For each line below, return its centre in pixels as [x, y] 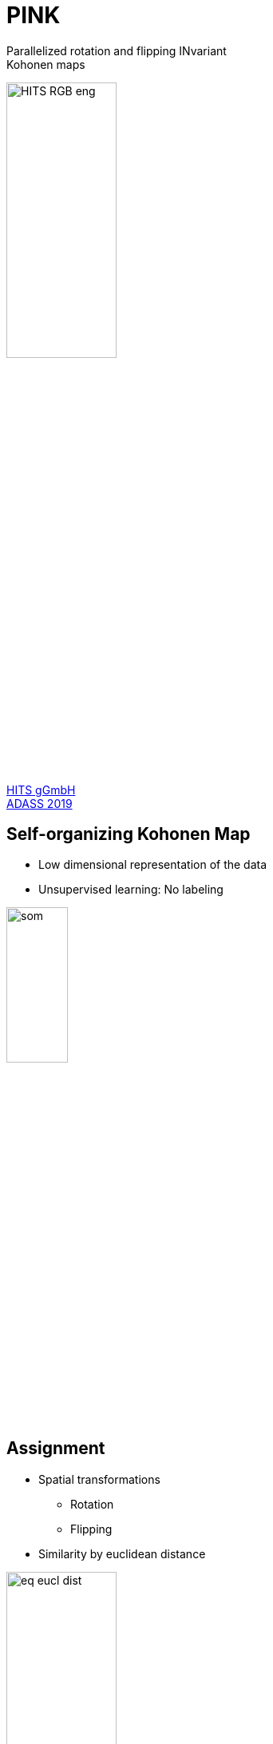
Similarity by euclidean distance [122, 1553]
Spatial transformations [99, 1479]
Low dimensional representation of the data [153, 865]
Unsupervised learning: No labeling [131, 890]
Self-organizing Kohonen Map [129, 834]
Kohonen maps [46, 64]
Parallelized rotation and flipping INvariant [117, 50]
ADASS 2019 [40, 803]
